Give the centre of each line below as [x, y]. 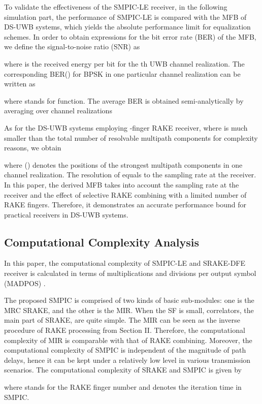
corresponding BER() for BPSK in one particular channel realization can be [122, 73]
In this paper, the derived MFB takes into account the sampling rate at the [122, 184]
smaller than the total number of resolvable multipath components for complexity [131, 137]
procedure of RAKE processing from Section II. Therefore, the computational [125, 330]
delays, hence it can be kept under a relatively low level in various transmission [127, 360]
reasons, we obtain [33, 148]
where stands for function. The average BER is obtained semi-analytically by [124, 100]
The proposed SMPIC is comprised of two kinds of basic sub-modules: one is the [129, 300]
